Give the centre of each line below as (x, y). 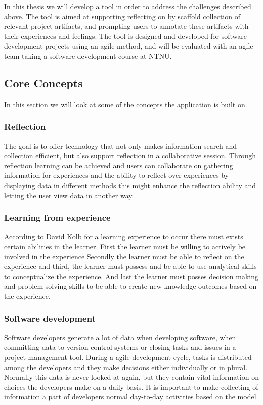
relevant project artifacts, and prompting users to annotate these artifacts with (126, 26)
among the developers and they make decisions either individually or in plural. (126, 367)
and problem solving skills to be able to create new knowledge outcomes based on (130, 286)
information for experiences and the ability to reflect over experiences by (117, 175)
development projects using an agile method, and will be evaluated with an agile (129, 46)
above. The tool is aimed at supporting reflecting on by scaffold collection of (122, 16)
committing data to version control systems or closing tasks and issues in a (120, 347)
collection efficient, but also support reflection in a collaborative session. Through (130, 155)
